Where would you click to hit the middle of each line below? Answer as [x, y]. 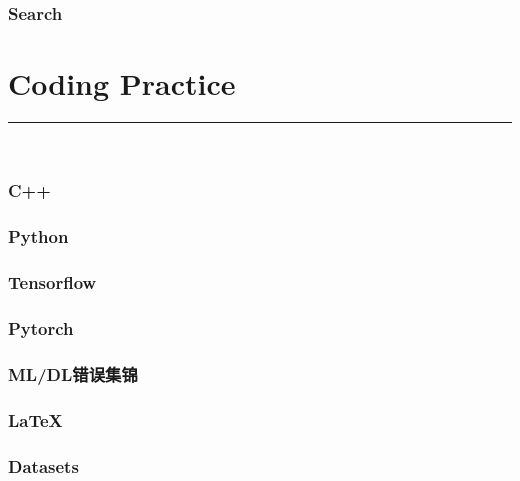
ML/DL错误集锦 [73, 373]
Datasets [43, 465]
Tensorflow [52, 282]
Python [38, 236]
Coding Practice [122, 83]
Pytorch [41, 328]
